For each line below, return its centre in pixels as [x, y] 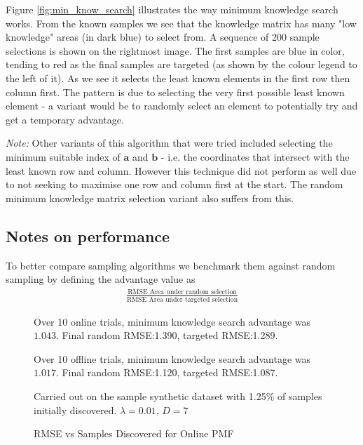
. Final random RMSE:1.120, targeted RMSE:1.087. [167, 372]
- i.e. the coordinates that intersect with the [255, 156]
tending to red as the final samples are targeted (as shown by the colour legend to [181, 64]
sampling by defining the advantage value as [101, 279]
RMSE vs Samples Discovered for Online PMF [134, 433]
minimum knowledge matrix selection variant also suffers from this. [150, 198]
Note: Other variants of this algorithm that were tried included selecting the [169, 143]
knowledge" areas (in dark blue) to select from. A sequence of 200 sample [163, 37]
